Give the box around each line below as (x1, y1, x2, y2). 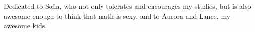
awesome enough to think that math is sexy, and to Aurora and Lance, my (4, 10, 231, 21)
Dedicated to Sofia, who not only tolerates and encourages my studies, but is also (4, 1, 251, 11)
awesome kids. (4, 20, 47, 31)
